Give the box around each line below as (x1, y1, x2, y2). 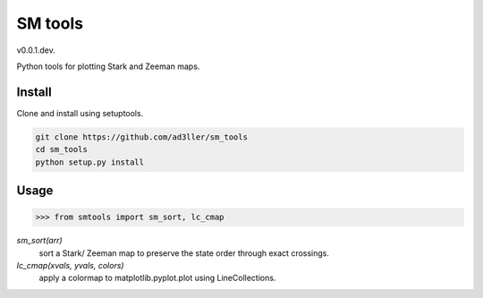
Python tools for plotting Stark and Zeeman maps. (16, 61, 200, 72)
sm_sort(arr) (16, 235, 63, 246)
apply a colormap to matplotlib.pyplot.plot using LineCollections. (38, 273, 276, 284)
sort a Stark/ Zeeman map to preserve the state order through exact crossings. (38, 247, 330, 259)
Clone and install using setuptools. (16, 107, 144, 118)
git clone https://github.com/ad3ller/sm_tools (35, 132, 248, 142)
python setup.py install (35, 157, 145, 167)
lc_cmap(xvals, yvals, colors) (16, 260, 124, 270)
